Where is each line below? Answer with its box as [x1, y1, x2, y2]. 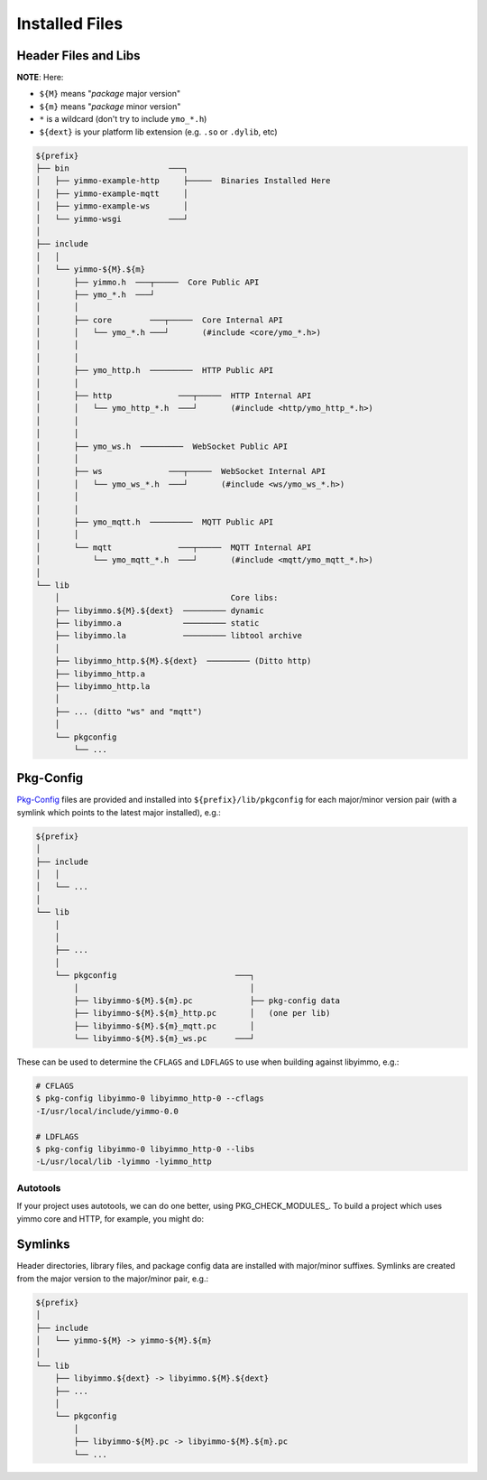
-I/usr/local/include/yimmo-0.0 [35, 1106, 179, 1116]
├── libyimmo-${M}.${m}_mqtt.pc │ [73, 1020, 255, 1031]
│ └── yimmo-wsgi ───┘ [35, 213, 188, 224]
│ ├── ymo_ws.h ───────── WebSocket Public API [35, 441, 289, 451]
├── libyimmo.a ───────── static [54, 619, 260, 628]
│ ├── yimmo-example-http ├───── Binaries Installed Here [35, 176, 331, 186]
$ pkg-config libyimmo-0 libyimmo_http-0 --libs [35, 1144, 255, 1155]
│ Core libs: [54, 592, 279, 603]
